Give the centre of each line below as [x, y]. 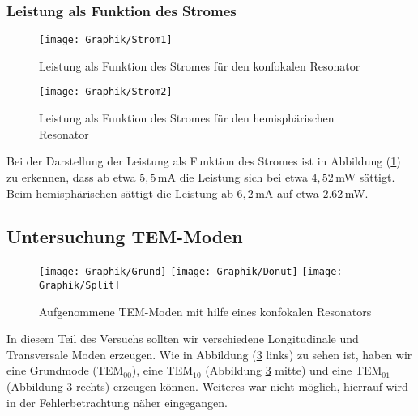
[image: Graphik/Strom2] [106, 92]
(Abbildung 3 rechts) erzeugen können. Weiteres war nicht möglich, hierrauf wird [207, 386]
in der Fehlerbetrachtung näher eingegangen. [117, 402]
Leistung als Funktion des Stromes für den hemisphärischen [187, 118]
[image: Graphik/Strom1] [106, 40]
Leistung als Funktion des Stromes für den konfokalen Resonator [200, 65]
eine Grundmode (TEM [65, 370]
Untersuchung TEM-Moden [125, 236]
